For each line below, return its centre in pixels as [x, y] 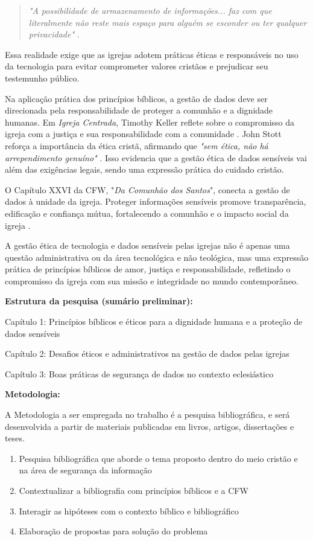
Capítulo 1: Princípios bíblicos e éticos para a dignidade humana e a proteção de [154, 322]
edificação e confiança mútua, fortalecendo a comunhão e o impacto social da [147, 213]
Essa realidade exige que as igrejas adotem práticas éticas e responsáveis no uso [152, 54]
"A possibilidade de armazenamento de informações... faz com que [150, 10]
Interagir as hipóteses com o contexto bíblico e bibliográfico [129, 511]
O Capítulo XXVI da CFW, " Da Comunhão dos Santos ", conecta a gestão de [147, 189]
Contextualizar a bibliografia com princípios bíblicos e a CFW [134, 490]
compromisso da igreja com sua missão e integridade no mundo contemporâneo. [152, 280]
